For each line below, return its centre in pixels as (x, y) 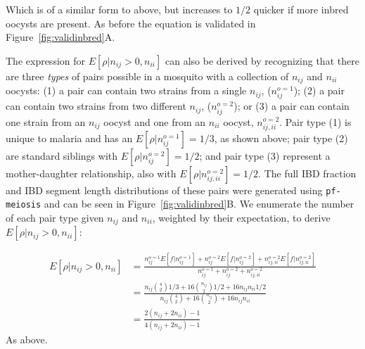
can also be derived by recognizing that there (262, 60)
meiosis (24, 205)
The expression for (46, 60)
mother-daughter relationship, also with (91, 173)
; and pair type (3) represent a (265, 155)
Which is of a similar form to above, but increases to (119, 9)
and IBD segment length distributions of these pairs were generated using (164, 190)
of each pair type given (55, 218)
